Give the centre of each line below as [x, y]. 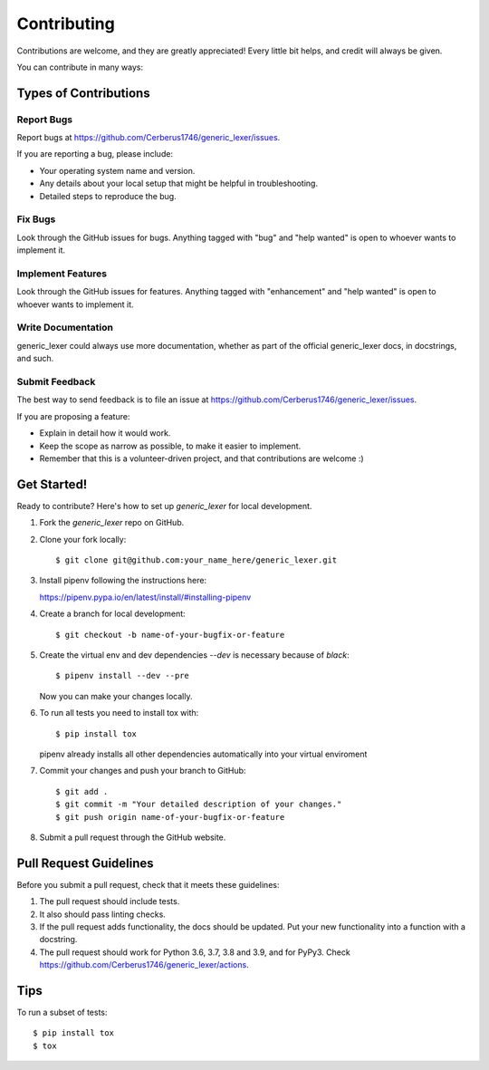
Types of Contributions [83, 93]
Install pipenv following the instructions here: [123, 581]
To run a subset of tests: [62, 1012]
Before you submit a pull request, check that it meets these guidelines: [148, 884]
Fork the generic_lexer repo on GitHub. [112, 523]
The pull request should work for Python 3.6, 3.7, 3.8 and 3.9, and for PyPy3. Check [195, 952]
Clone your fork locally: [83, 539]
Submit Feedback [56, 382]
